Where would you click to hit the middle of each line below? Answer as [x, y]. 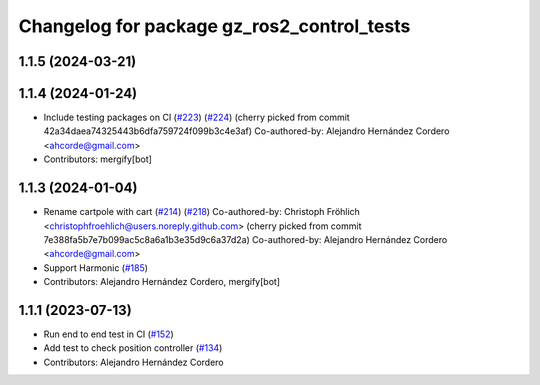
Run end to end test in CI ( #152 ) [108, 334]
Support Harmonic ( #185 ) [96, 267]
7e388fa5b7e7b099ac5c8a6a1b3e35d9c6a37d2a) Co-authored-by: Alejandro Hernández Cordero [245, 239]
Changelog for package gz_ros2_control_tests [214, 26]
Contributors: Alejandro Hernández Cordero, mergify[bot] [161, 282]
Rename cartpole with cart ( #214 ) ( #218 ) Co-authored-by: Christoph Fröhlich [201, 212]
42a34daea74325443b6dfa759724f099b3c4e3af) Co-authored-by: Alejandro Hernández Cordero [246, 131]
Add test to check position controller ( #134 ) [133, 348]
